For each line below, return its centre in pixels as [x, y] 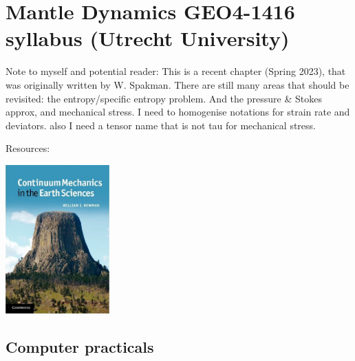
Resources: [28, 148]
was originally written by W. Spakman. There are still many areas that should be [177, 84]
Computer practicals [80, 346]
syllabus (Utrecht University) [148, 38]
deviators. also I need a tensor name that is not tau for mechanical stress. [161, 125]
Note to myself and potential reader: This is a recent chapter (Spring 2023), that [176, 71]
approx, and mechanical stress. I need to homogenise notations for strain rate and [178, 112]
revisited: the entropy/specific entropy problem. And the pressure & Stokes [164, 98]
